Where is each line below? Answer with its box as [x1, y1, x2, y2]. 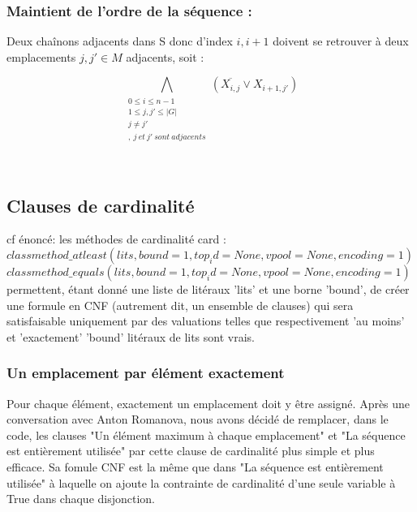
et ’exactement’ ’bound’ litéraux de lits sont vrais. [6, 328, 255, 345]
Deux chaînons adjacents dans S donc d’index [6, 32, 233, 49]
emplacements [6, 48, 76, 65]
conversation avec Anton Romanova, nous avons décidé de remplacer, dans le [6, 411, 389, 428]
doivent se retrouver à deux [273, 32, 409, 49]
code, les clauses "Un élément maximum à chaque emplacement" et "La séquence [6, 426, 406, 443]
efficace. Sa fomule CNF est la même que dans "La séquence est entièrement [6, 458, 384, 475]
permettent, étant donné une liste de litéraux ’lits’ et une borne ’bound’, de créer [6, 281, 410, 298]
